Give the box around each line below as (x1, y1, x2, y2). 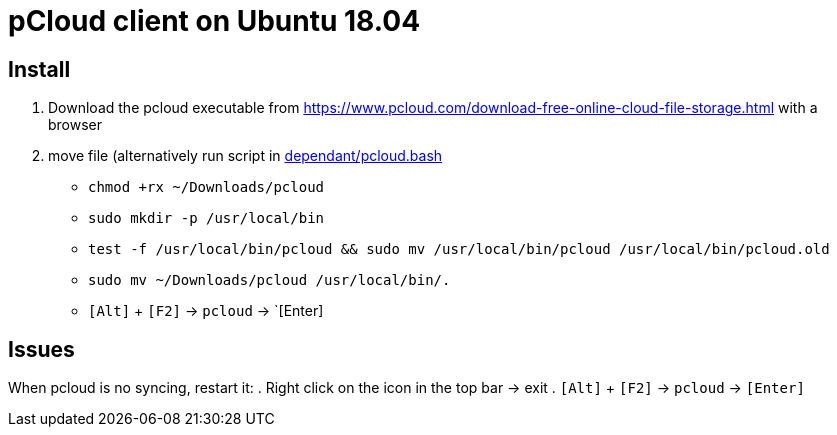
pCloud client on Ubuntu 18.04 (8, 4, 421, 38)
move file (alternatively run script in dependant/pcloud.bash (48, 147, 443, 165)
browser (48, 116, 103, 134)
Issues (8, 336, 75, 362)
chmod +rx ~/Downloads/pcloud (88, 179, 325, 196)
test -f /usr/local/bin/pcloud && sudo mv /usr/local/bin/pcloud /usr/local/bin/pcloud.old (88, 241, 830, 258)
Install (8, 56, 71, 82)
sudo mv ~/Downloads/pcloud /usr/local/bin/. (88, 272, 451, 289)
